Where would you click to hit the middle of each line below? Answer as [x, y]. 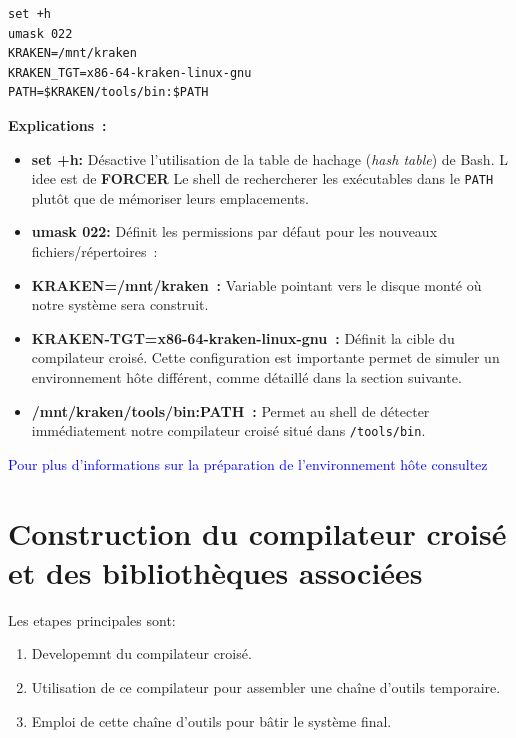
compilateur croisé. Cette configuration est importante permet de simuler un [265, 357]
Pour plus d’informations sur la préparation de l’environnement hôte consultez [248, 463]
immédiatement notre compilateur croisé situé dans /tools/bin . [228, 430]
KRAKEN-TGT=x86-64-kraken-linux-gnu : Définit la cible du [243, 337]
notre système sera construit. [120, 304]
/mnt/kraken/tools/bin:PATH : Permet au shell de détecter [230, 410]
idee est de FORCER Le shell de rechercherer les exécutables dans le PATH [262, 178]
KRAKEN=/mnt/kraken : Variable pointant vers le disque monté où [256, 284]
